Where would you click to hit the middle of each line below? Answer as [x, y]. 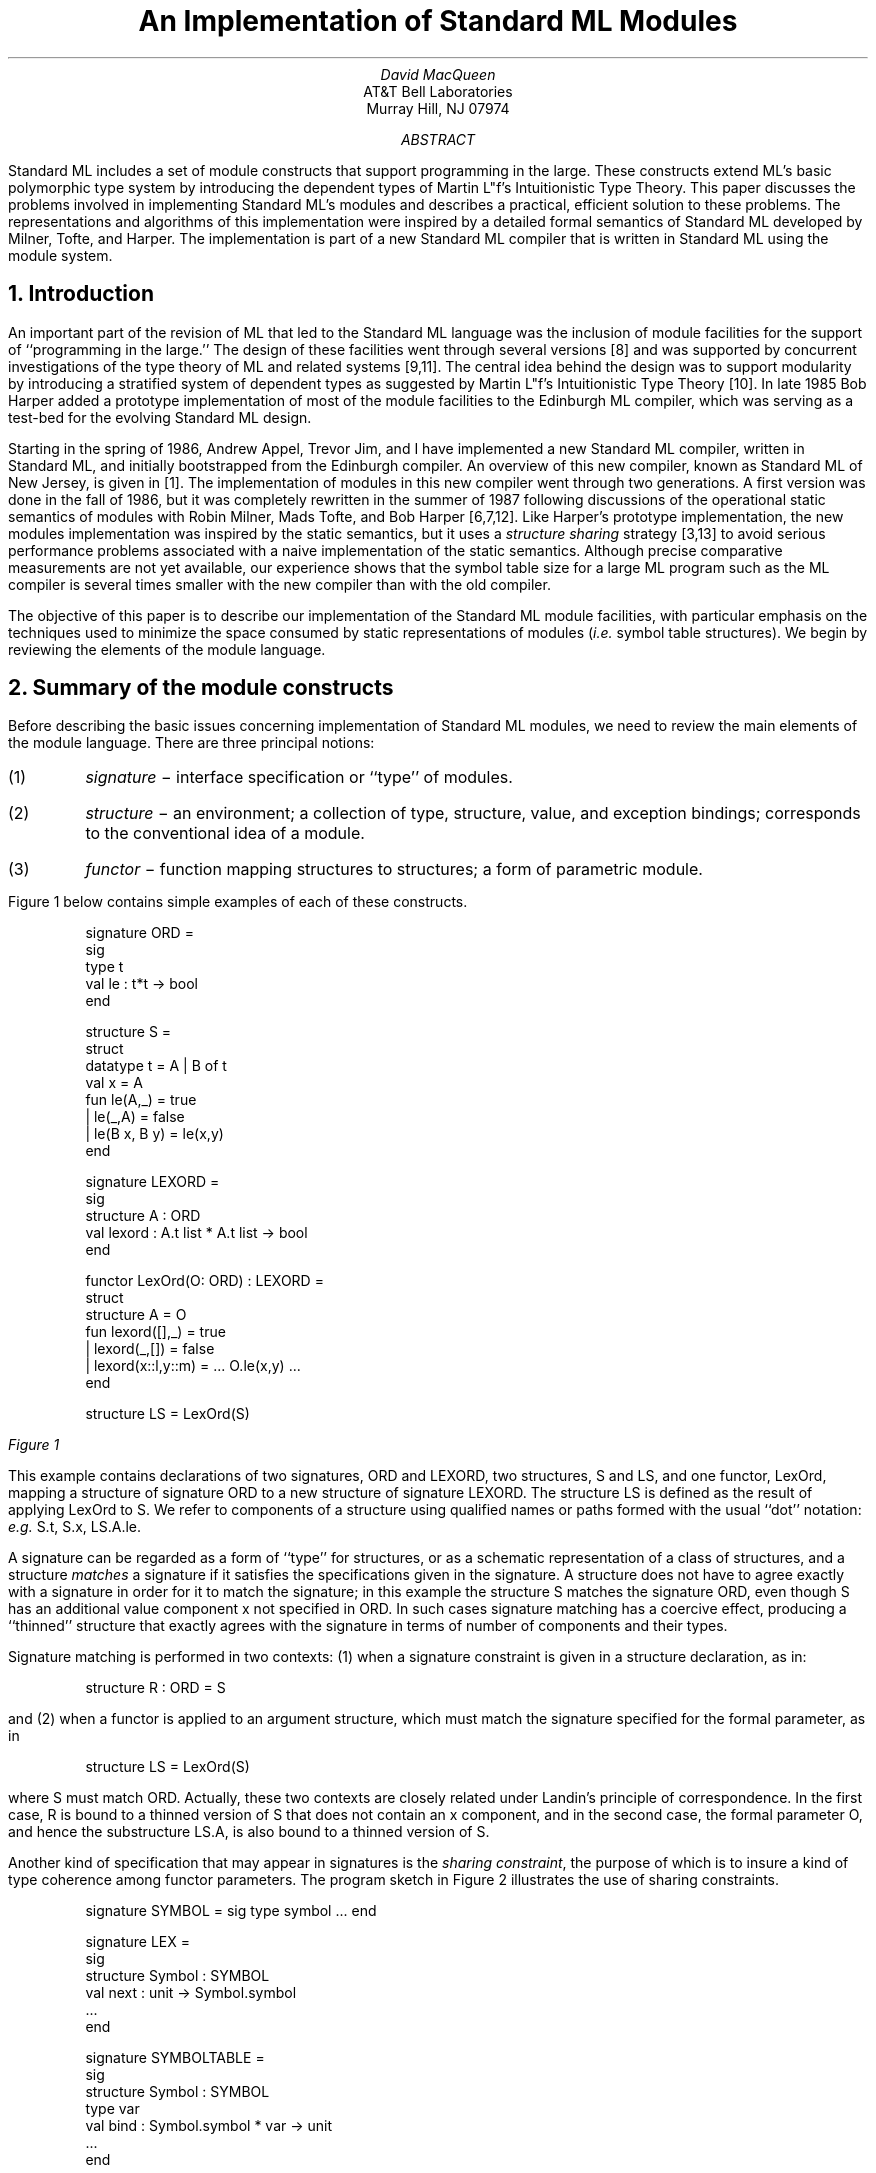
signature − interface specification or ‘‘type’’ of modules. [299, 777]
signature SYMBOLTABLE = [175, 2058]
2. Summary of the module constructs [201, 688]
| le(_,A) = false [135, 1117]
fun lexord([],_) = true [155, 1332]
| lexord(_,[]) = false [150, 1349]
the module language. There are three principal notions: [191, 743]
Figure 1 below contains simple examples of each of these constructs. [238, 902]
